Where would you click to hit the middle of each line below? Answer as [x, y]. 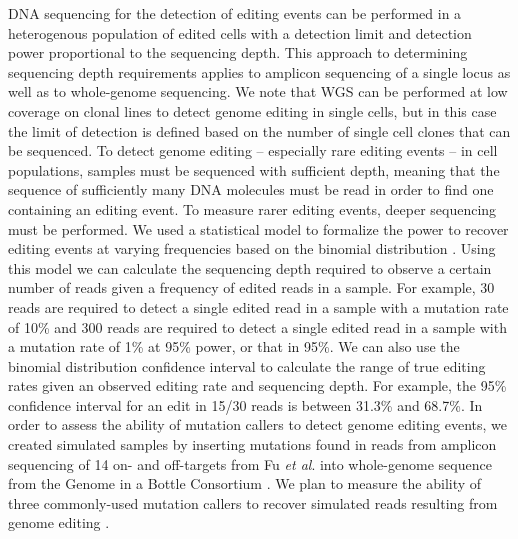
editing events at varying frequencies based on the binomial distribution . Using [252, 248]
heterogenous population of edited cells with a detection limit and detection [240, 32]
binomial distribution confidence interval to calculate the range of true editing [247, 365]
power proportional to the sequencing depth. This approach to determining [238, 52]
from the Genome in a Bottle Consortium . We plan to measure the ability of [245, 483]
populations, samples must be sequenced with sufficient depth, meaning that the [254, 169]
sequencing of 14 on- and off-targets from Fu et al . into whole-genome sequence [250, 463]
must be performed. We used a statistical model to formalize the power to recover [258, 228]
